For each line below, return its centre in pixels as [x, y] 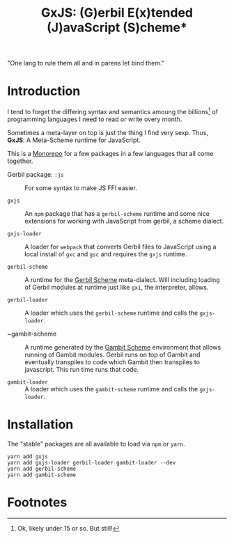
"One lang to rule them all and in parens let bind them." [86, 63]
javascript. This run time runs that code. [82, 369]
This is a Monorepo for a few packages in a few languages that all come [110, 153]
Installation [40, 424]
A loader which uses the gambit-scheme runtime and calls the [111, 389]
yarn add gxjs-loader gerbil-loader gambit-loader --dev [92, 462]
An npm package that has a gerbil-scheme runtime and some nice [117, 213]
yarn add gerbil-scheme [42, 469]
